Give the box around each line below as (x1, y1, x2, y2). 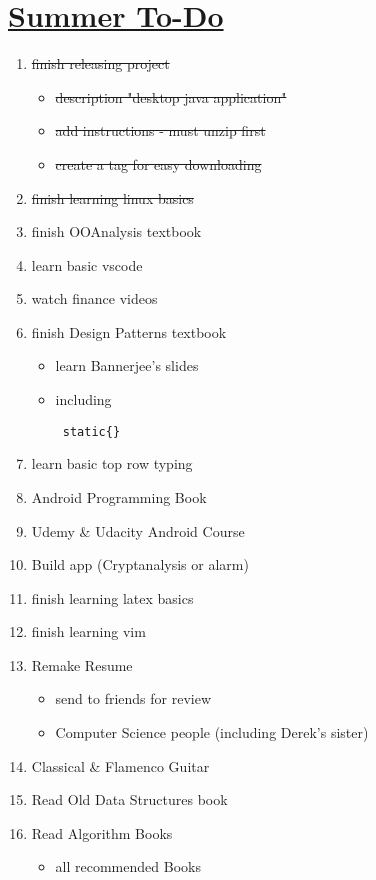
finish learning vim (31, 621, 146, 642)
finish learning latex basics (31, 587, 194, 608)
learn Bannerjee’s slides (55, 355, 199, 376)
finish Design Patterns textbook (31, 321, 227, 342)
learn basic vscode (31, 254, 143, 275)
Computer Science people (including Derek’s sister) (55, 722, 369, 743)
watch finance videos (31, 288, 158, 309)
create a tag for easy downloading (55, 153, 262, 174)
